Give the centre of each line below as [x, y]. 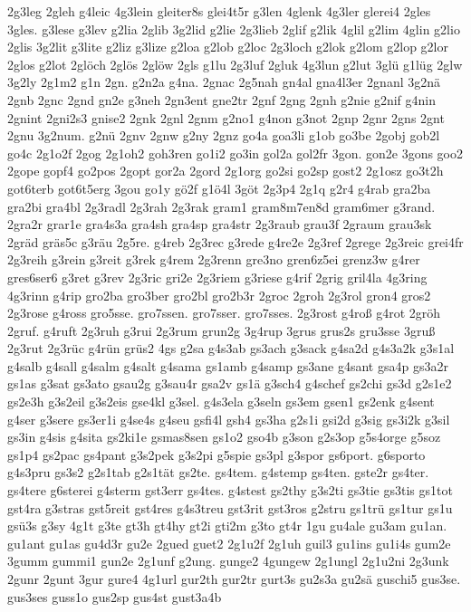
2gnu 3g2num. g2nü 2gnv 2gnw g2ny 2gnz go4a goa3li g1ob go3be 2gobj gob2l [224, 135]
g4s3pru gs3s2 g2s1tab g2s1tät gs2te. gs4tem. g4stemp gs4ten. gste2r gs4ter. [218, 472]
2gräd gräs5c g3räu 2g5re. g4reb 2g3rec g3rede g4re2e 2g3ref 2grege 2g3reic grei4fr [235, 241]
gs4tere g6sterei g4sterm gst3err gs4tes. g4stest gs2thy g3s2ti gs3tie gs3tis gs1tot [230, 490]
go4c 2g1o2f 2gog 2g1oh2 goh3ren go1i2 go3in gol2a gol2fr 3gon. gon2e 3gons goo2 [235, 153]
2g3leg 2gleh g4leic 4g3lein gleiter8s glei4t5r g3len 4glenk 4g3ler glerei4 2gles [219, 11]
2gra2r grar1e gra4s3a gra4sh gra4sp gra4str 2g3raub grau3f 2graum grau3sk [220, 224]
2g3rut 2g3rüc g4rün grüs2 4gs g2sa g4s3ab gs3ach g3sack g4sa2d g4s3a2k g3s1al [231, 348]
